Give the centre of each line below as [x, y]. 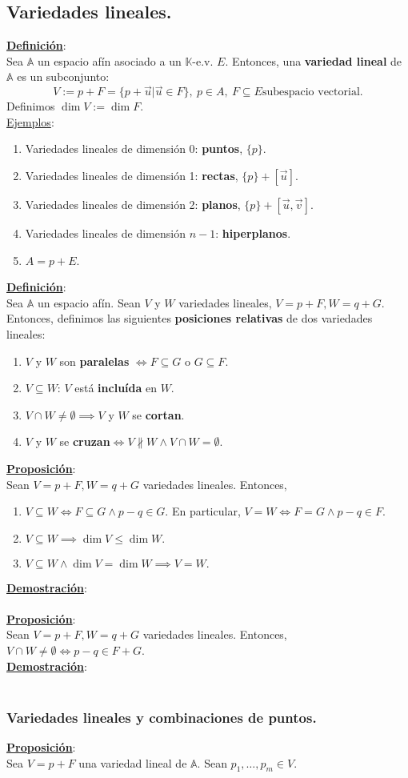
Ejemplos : [30, 121]
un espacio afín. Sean [89, 302]
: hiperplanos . [253, 233]
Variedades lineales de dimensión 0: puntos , [134, 148]
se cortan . [158, 414]
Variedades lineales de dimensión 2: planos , [133, 204]
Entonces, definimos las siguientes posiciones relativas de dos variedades [190, 318]
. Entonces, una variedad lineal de [314, 60]
